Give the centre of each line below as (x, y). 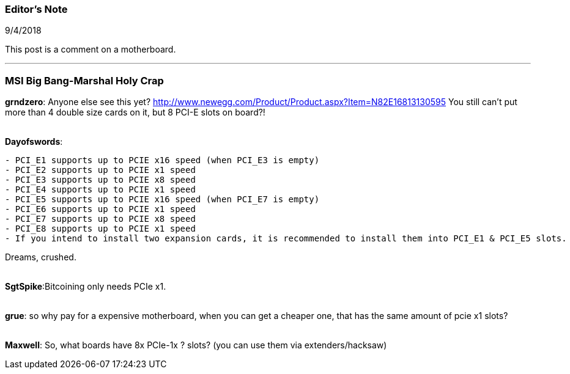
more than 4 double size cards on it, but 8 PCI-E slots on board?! (135, 112)
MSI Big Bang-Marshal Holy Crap (84, 80)
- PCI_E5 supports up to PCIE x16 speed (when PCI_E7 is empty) (162, 200)
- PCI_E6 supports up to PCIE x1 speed (100, 209)
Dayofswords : (34, 142)
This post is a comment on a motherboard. (91, 50)
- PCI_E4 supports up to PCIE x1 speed (100, 190)
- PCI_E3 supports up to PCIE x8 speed (100, 180)
